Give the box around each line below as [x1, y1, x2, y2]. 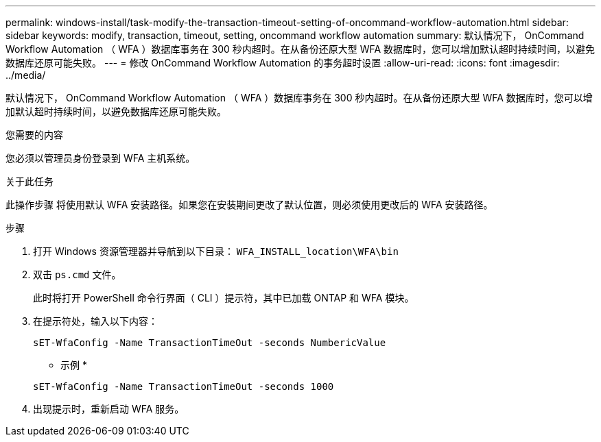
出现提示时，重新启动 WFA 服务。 [33, 403, 185, 415]
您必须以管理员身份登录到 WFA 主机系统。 [5, 152, 196, 164]
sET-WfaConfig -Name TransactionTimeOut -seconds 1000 [33, 381, 334, 392]
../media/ [5, 69, 46, 81]
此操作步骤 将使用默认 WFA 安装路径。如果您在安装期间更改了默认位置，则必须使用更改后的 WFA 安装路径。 [5, 199, 493, 210]
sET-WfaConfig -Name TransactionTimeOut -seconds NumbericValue [33, 337, 386, 348]
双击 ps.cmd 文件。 [33, 269, 121, 280]
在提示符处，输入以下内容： [33, 315, 158, 327]
